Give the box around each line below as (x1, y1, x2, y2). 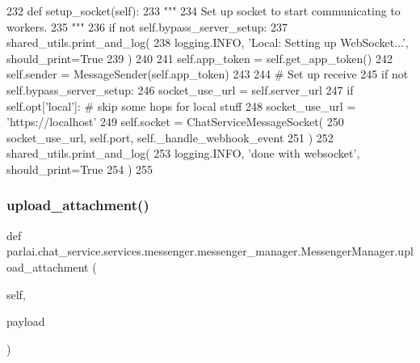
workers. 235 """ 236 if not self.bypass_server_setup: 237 (6, 18, 288, 35)
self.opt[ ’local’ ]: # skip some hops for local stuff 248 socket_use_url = (6, 97, 356, 114)
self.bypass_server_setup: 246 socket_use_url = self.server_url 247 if (6, 81, 354, 98)
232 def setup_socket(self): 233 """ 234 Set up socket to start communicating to (6, 2, 401, 19)
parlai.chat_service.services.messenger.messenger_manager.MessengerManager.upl (6, 243, 414, 260)
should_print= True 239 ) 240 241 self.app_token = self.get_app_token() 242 (6, 49, 393, 66)
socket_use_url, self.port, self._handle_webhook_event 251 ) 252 (6, 129, 334, 146)
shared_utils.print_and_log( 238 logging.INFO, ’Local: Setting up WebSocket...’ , (6, 34, 409, 51)
